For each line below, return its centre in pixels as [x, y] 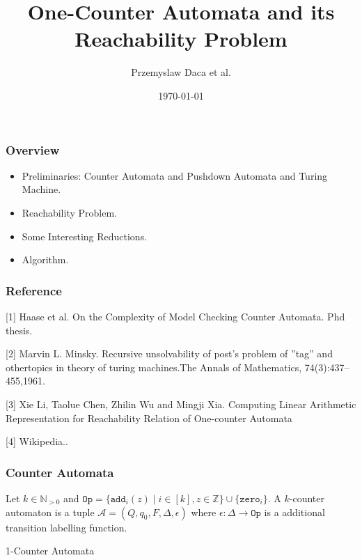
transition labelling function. [66, 527]
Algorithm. [45, 259]
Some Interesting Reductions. [85, 236]
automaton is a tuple [50, 512]
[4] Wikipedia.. [37, 441]
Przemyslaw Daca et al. [181, 72]
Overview [33, 149]
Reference [34, 290]
